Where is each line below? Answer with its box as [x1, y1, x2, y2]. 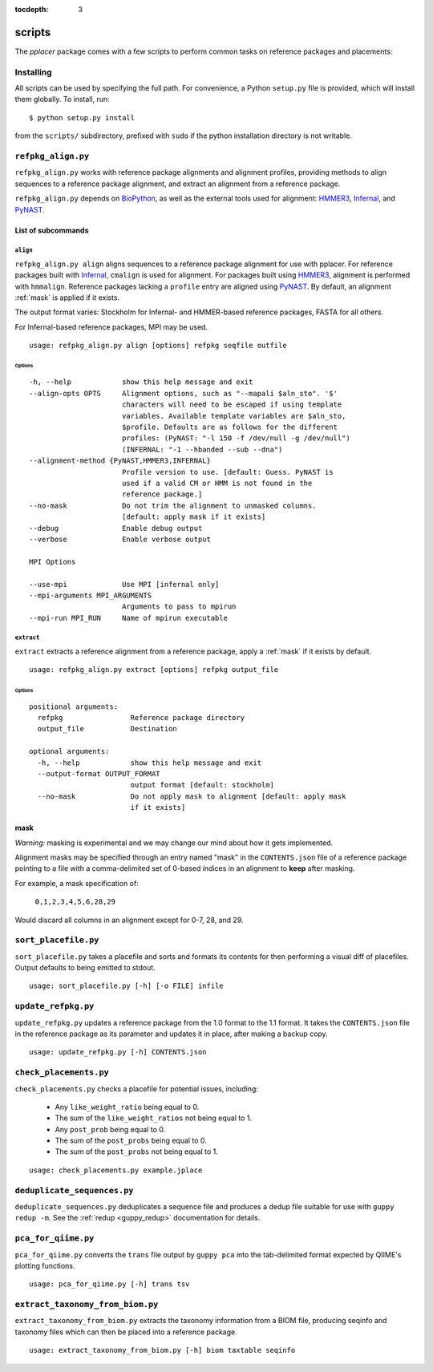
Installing [14, 67, 52, 78]
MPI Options [29, 557, 76, 566]
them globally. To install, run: [14, 95, 110, 104]
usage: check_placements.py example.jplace [29, 1165, 203, 1175]
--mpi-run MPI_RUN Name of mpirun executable [29, 613, 229, 622]
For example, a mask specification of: [14, 878, 140, 888]
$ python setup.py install [29, 113, 136, 122]
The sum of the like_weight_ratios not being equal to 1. [55, 1113, 253, 1123]
